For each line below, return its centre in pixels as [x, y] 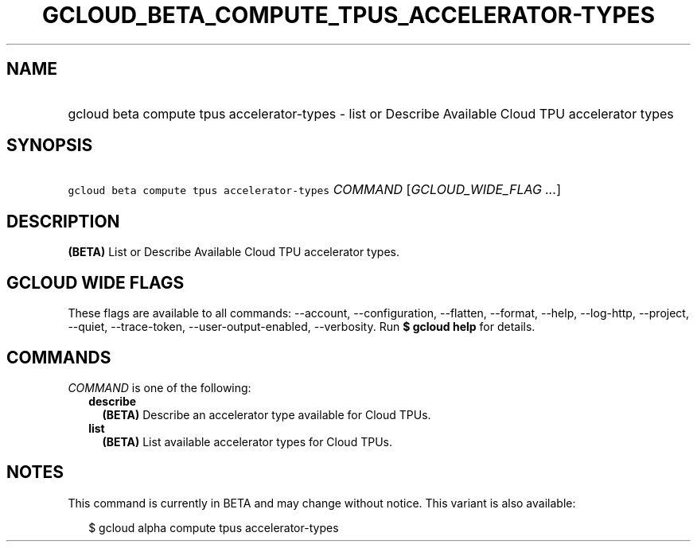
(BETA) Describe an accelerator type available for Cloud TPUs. [267, 414]
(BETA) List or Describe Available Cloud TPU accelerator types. [234, 252]
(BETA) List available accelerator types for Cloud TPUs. [247, 441]
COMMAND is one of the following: [160, 387]
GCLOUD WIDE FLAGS [95, 282]
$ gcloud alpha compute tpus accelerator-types [214, 527]
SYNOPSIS [50, 146]
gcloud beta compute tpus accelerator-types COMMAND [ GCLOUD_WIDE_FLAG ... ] [315, 190]
